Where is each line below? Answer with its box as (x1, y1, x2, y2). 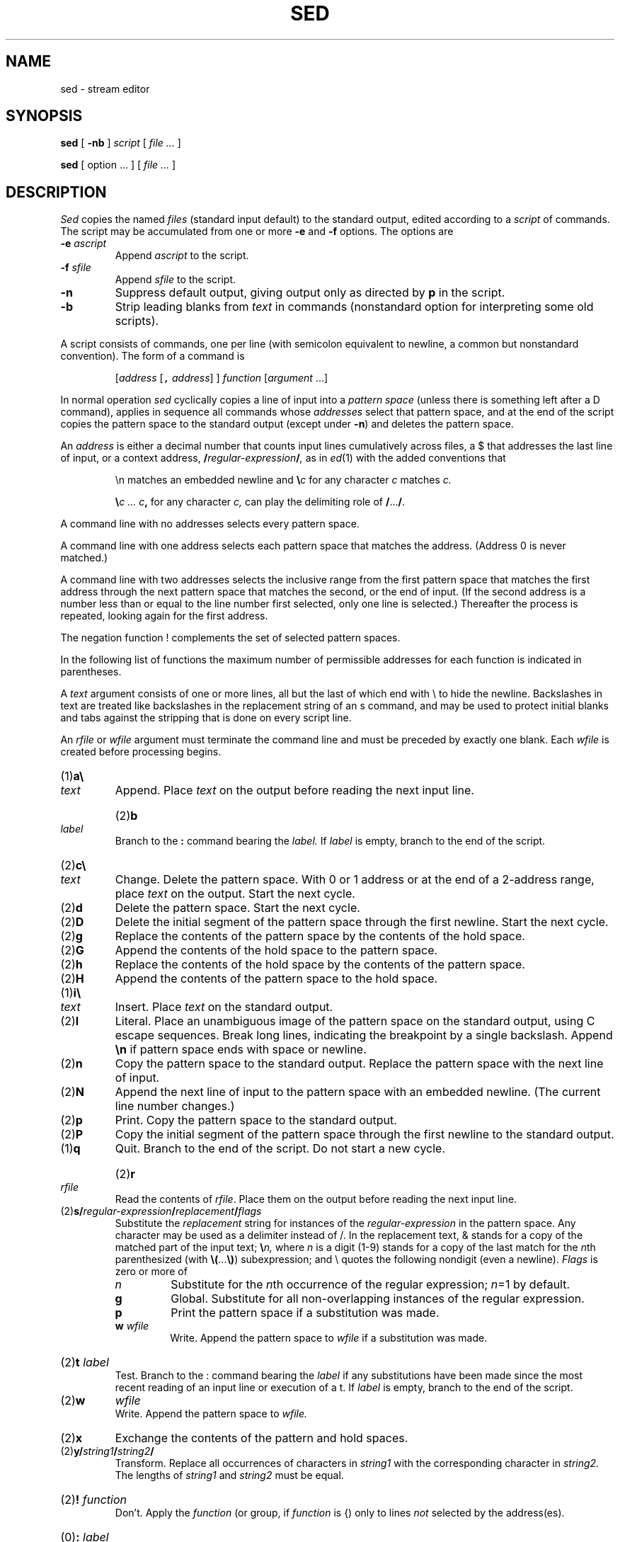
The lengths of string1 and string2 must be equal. (115, 1469, 344, 1482)
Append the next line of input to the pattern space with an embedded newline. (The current (115, 1085, 601, 1100)
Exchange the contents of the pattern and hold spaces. (115, 1431, 408, 1446)
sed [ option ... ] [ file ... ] (60, 159, 176, 171)
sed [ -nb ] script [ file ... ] (60, 137, 181, 149)
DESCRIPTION (6, 183, 107, 201)
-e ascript (60, 237, 107, 250)
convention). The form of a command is (60, 350, 245, 362)
